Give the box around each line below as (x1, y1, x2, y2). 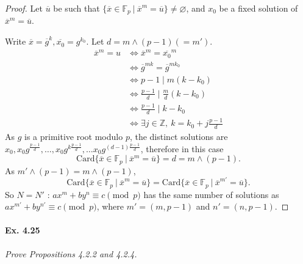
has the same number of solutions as (143, 188, 279, 200)
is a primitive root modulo (24, 130, 123, 143)
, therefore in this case (140, 142, 224, 155)
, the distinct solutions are (129, 130, 228, 143)
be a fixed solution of (219, 2, 298, 14)
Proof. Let (5, 2, 43, 14)
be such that (53, 2, 100, 14)
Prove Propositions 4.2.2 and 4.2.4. (5, 247, 137, 260)
